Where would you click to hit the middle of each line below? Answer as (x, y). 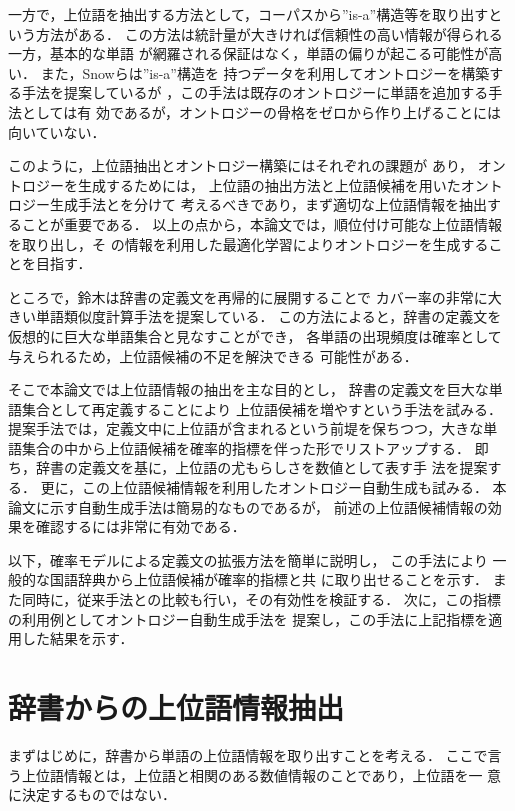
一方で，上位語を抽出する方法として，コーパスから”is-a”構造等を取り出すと (255, 14)
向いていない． (57, 131)
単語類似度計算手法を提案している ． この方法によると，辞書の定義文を (268, 316)
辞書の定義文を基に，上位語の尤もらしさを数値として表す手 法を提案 (261, 467)
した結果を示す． (77, 638)
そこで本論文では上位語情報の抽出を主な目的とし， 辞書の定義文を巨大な (248, 389)
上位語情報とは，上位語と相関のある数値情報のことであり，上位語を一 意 (261, 774)
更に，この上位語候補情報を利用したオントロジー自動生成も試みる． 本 (273, 487)
